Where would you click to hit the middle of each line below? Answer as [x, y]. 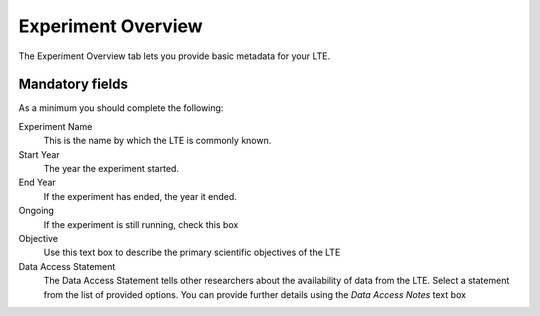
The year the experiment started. [111, 169]
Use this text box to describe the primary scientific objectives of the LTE [192, 252]
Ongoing [36, 211]
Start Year [39, 154]
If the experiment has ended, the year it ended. [140, 196]
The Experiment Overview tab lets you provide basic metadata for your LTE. [174, 56]
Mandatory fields [73, 84]
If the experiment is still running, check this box [141, 224]
